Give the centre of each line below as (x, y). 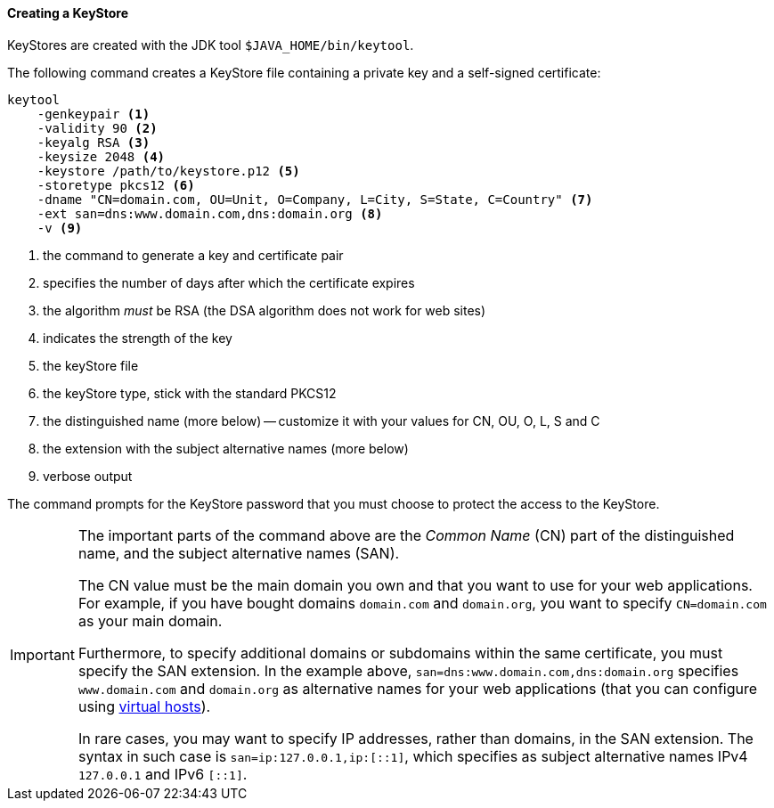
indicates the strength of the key (138, 338)
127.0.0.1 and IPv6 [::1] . (163, 774)
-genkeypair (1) (94, 114)
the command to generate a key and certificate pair (193, 255)
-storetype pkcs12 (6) (116, 185)
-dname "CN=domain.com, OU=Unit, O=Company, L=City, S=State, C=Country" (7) (315, 199)
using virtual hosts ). (144, 706)
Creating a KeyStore (68, 13)
